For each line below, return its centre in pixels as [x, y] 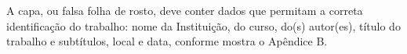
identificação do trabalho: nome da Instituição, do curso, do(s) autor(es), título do [203, 25]
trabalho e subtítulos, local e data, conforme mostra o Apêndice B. [167, 41]
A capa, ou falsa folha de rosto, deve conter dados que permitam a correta [185, 10]
